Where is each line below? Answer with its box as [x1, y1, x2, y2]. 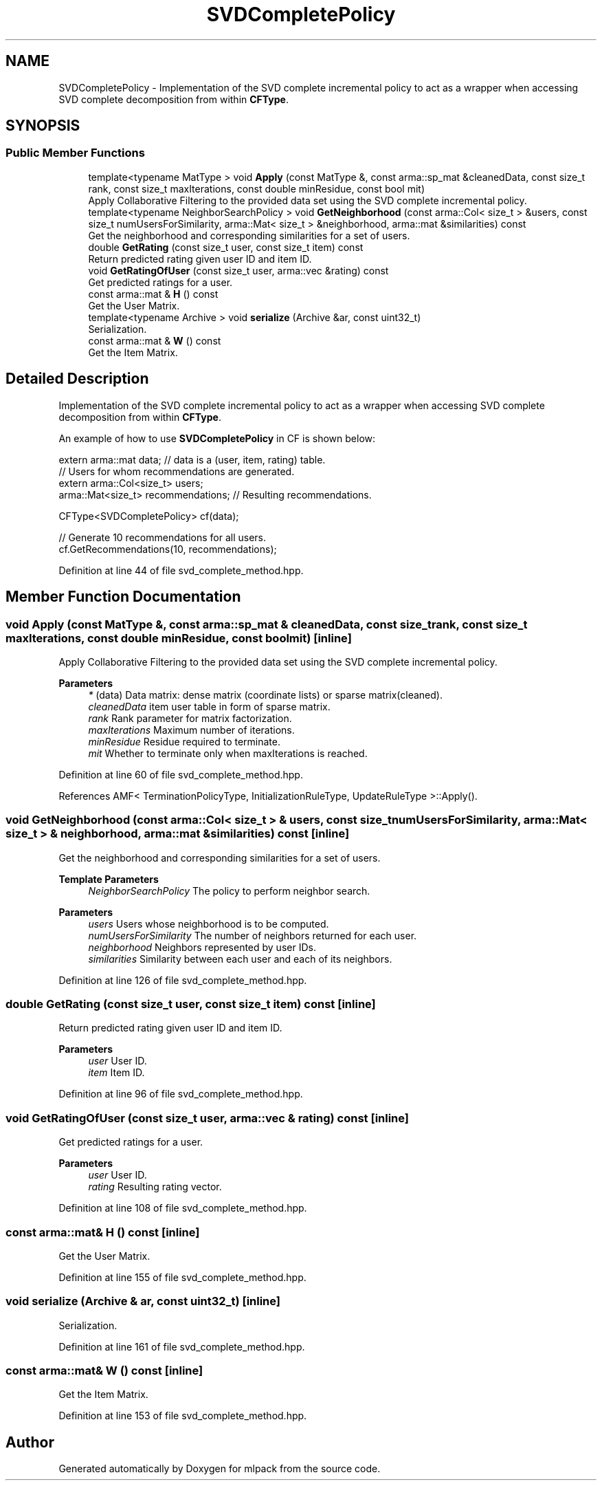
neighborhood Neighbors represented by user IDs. [88, 941, 316, 953]
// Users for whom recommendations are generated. [58, 465, 295, 477]
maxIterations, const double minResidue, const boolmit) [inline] [5, 631, 352, 645]
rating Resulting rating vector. [88, 1181, 222, 1193]
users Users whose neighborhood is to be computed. [88, 917, 329, 930]
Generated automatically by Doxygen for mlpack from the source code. [58, 1463, 381, 1475]
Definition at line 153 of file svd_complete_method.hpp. [58, 1410, 307, 1422]
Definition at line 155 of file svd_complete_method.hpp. [58, 1271, 306, 1283]
